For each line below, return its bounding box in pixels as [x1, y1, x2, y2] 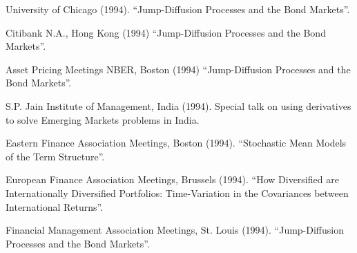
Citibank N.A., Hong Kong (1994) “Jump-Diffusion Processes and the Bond [6, 25, 326, 39]
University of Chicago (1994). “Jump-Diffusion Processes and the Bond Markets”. [6, 2, 350, 16]
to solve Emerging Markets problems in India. [6, 112, 200, 126]
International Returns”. [6, 199, 104, 214]
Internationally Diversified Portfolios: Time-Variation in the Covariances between [6, 185, 349, 200]
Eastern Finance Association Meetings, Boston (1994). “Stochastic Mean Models [6, 135, 347, 150]
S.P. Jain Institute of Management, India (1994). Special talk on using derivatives [6, 98, 351, 113]
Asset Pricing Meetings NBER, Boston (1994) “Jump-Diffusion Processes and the [6, 62, 351, 76]
